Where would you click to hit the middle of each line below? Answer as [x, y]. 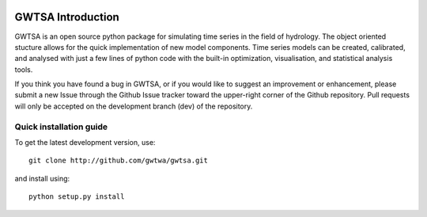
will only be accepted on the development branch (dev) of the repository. [134, 106]
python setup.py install [77, 197]
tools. [24, 69]
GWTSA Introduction [67, 17]
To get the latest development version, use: [85, 142]
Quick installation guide [61, 127]
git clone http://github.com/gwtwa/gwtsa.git [119, 161]
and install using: [42, 178]
